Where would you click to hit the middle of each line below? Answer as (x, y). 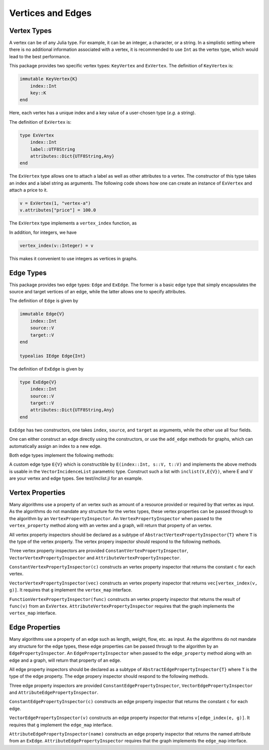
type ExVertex (37, 135)
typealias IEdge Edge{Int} (53, 356)
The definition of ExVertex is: (40, 122)
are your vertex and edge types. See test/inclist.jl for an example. (76, 478)
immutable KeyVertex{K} (49, 79)
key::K (38, 93)
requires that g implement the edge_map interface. (61, 725)
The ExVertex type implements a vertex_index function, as (73, 223)
